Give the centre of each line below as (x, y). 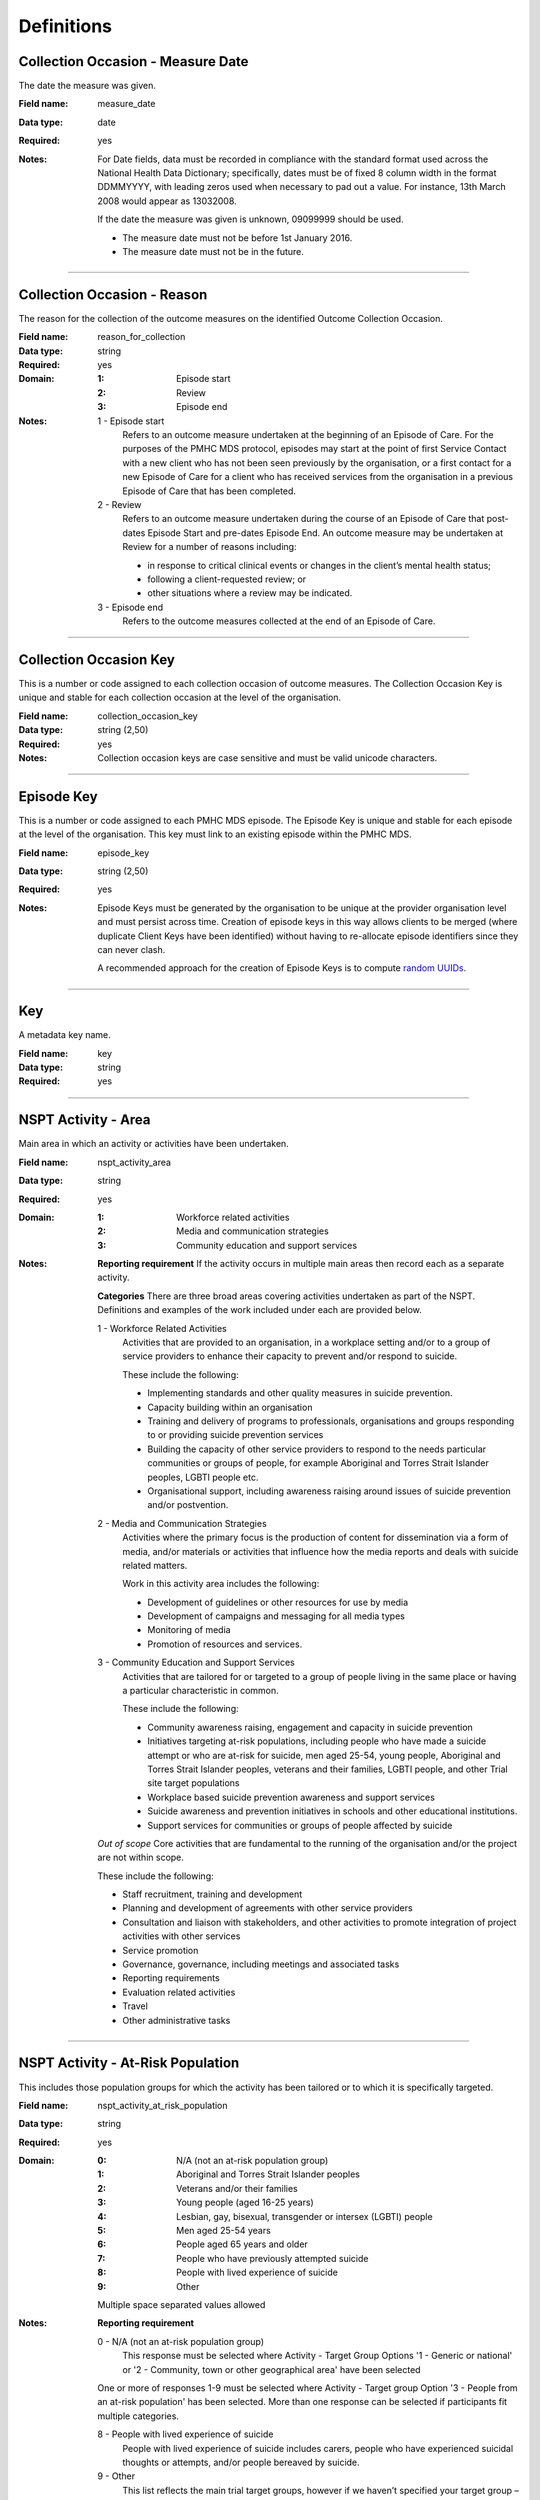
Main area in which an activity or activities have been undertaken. (153, 1144)
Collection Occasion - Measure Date (133, 61)
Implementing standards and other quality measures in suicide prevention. (300, 1393)
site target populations (193, 1783)
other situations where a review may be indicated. (250, 593)
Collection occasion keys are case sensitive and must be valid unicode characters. (267, 757)
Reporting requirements (171, 1978)
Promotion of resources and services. (225, 1644)
